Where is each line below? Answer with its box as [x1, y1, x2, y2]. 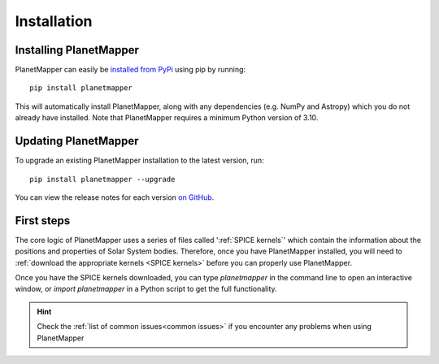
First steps [15, 214, 71, 227]
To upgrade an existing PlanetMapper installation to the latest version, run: [15, 155, 264, 166]
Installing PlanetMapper [15, 43, 140, 57]
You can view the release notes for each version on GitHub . [15, 192, 215, 202]
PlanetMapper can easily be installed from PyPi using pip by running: [15, 65, 246, 75]
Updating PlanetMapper [15, 134, 139, 148]
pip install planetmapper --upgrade [29, 175, 176, 184]
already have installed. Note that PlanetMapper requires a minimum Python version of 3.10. [15, 113, 319, 123]
